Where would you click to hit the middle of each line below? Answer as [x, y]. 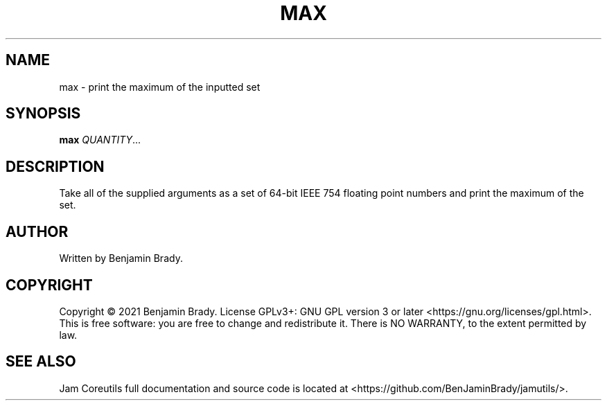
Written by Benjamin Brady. [121, 258]
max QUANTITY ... [100, 140]
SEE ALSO [41, 362]
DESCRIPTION [55, 166]
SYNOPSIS [43, 114]
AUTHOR [37, 231]
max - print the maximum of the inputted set [160, 87]
